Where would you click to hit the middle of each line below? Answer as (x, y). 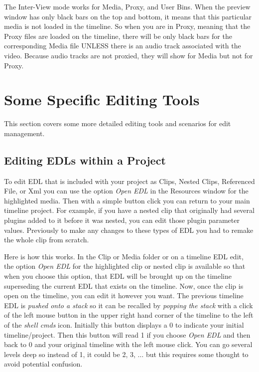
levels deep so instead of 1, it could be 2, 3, (70, 354)
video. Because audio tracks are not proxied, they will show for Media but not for (129, 55)
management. (24, 133)
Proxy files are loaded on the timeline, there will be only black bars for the (118, 36)
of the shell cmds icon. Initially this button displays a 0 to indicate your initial (124, 324)
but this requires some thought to (197, 354)
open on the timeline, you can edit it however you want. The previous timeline (124, 295)
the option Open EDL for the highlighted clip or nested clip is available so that (125, 266)
